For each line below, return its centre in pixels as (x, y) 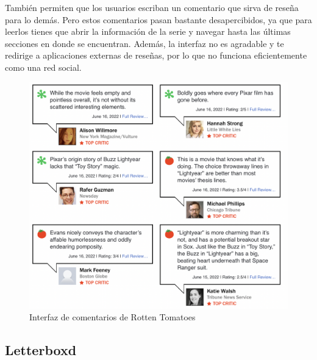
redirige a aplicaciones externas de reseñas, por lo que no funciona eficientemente (156, 55)
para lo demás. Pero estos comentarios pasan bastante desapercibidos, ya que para (158, 19)
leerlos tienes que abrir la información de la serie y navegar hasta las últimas (148, 31)
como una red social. (43, 67)
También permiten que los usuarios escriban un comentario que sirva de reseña (152, 7)
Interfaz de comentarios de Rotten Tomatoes (112, 317)
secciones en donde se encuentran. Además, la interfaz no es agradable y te (144, 43)
